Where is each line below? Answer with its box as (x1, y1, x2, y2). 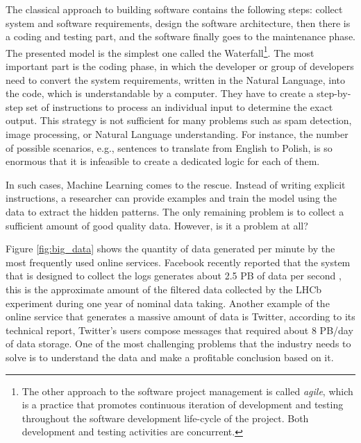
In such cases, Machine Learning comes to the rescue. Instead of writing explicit (6, 177, 346, 191)
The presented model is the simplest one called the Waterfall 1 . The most (6, 43, 314, 60)
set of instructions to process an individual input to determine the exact (26, 99, 333, 114)
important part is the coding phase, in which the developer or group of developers (6, 59, 354, 73)
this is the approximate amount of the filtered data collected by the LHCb (6, 281, 322, 296)
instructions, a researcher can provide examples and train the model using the (6, 191, 337, 205)
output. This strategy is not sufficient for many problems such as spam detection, (6, 113, 352, 128)
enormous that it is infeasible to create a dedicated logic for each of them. (6, 154, 320, 168)
